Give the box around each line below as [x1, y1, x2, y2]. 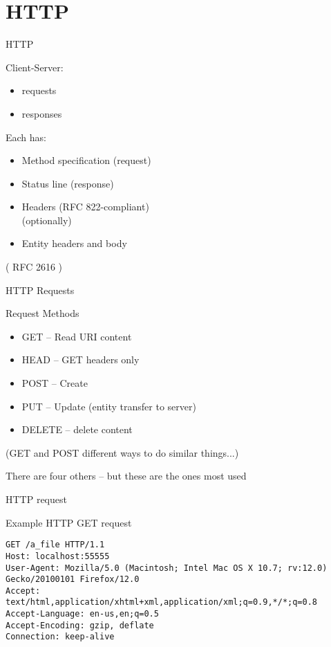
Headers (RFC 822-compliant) [21, 199, 149, 214]
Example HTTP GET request [6, 515, 132, 529]
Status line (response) [21, 176, 114, 190]
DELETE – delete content [21, 422, 133, 437]
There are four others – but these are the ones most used [6, 468, 247, 483]
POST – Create [21, 376, 88, 390]
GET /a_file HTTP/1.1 [6, 540, 105, 550]
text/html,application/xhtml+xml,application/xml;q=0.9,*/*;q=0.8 [6, 597, 318, 608]
